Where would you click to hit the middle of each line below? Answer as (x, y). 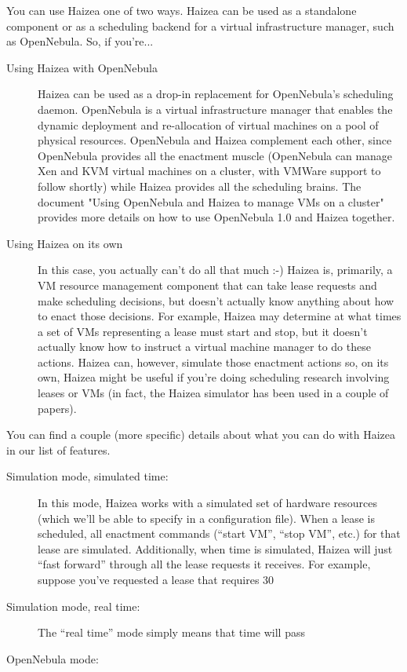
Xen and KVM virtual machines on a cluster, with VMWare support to (209, 171)
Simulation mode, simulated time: (87, 476)
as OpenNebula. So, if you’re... (80, 41)
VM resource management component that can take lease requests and (207, 285)
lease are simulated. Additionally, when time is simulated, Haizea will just (215, 548)
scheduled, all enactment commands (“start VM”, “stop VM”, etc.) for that (219, 533)
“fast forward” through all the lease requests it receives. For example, (204, 564)
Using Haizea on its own (65, 243)
